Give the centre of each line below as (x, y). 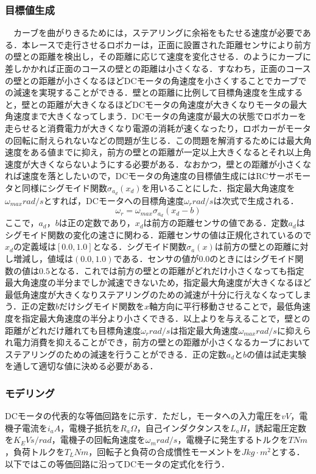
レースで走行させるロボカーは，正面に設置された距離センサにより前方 (171, 44)
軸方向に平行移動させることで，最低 (221, 306)
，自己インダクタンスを (183, 427)
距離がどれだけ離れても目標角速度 (73, 330)
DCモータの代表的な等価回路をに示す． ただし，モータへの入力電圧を (143, 416)
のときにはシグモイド (252, 259)
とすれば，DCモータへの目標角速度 (114, 200)
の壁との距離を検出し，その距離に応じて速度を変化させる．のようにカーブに (158, 56)
